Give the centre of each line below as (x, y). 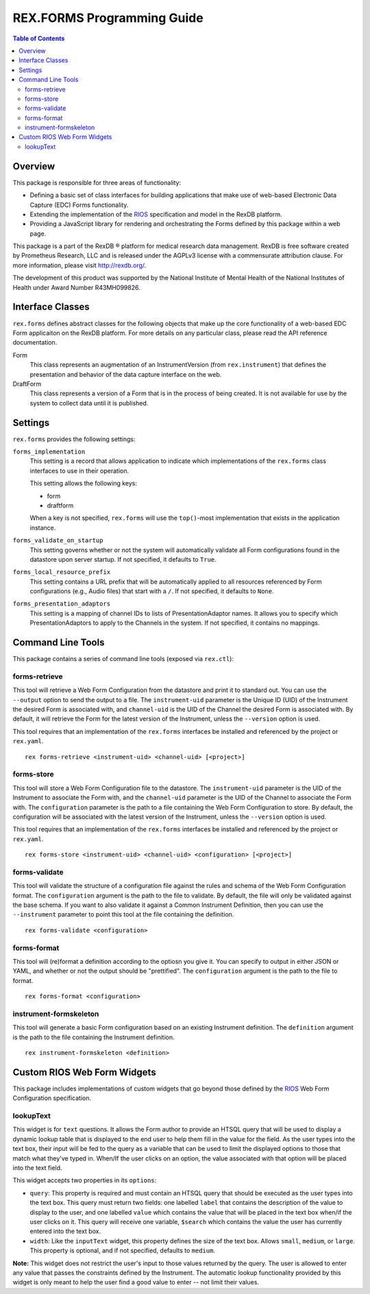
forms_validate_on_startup (58, 540)
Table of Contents (39, 38)
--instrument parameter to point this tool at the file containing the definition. (123, 914)
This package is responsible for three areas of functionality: (97, 182)
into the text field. (37, 1168)
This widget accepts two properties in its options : (85, 1180)
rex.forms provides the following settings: (74, 439)
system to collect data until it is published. (89, 403)
